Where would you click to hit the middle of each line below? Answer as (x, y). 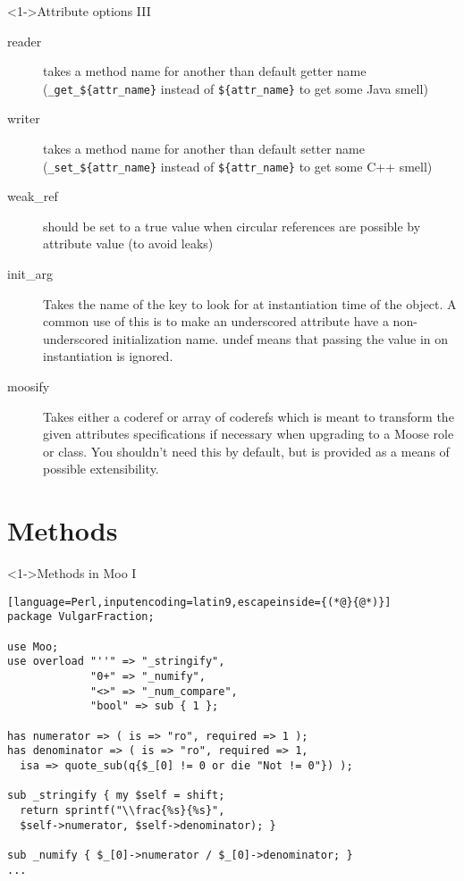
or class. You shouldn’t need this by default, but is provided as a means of (246, 451)
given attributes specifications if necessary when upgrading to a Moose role (249, 434)
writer (24, 118)
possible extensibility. (101, 469)
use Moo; (33, 646)
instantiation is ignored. (108, 356)
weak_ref (33, 196)
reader (25, 41)
